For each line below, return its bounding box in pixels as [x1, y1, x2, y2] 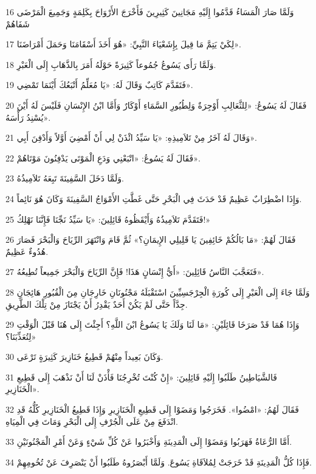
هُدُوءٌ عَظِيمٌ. [5, 245, 49, 257]
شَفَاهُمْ [5, 17, 30, 30]
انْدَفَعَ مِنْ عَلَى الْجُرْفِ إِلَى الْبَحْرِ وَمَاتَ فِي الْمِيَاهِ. [5, 415, 178, 427]
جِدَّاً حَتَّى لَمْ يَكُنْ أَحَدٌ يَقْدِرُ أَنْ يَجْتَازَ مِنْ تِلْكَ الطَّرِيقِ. [5, 297, 188, 310]
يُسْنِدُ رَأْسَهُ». [5, 110, 51, 123]
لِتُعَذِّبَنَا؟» [5, 330, 36, 342]
